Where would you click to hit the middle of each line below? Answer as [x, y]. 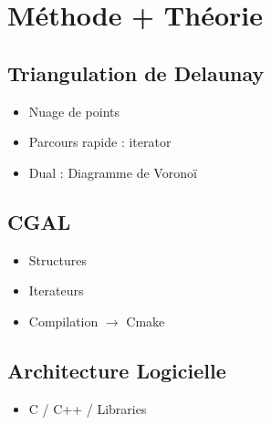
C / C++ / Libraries [88, 408]
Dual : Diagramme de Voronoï [113, 172]
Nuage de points [74, 111]
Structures [57, 259]
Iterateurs [56, 290]
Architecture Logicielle [117, 370]
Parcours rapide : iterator [100, 142]
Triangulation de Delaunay [136, 73]
